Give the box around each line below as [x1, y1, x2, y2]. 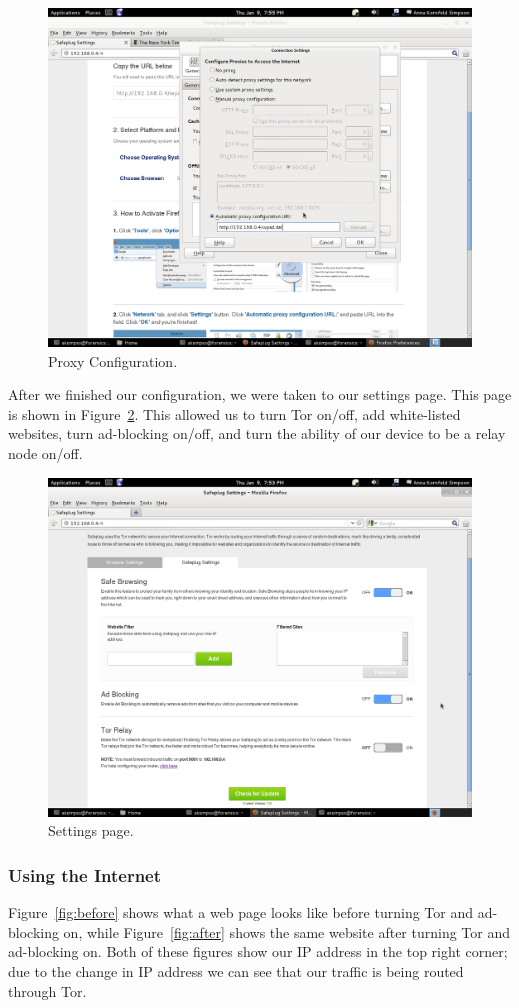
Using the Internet [8, 862, 162, 887]
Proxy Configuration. [48, 350, 178, 371]
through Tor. [8, 980, 87, 1001]
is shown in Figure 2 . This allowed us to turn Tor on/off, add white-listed [8, 403, 461, 424]
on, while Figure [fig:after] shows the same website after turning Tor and [63, 921, 511, 942]
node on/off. [8, 443, 83, 464]
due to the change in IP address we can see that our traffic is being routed [8, 960, 464, 981]
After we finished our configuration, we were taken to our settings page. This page [8, 384, 512, 405]
